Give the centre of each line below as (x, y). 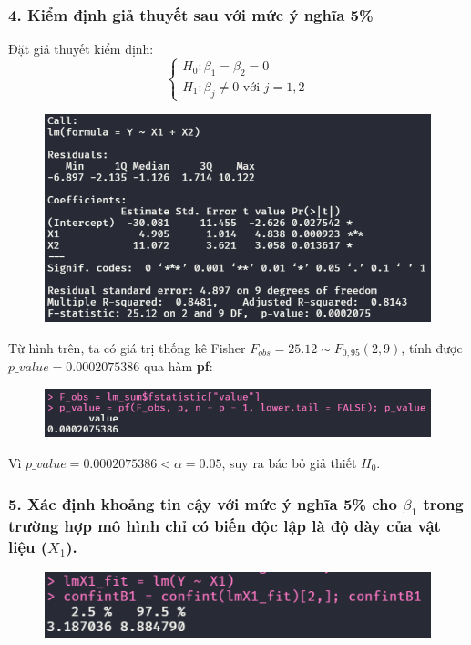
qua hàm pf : (178, 366)
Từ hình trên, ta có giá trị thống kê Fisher (127, 347)
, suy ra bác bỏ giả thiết (289, 462)
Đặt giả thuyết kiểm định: (81, 49)
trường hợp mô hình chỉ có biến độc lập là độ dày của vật (225, 525)
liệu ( (28, 546)
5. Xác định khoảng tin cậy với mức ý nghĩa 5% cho (203, 503)
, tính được (432, 347)
